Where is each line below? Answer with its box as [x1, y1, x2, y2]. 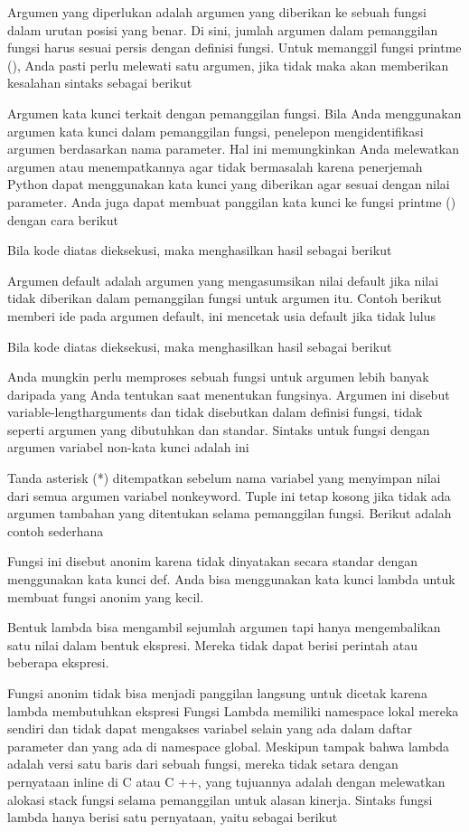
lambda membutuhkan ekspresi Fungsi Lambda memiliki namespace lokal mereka [7, 701, 459, 720]
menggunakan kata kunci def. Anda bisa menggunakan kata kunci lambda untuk [7, 570, 455, 589]
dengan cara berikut [7, 210, 118, 229]
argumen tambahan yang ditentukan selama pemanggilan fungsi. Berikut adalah [7, 504, 452, 523]
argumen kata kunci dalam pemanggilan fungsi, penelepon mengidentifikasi [7, 121, 424, 140]
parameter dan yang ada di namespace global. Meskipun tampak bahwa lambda [7, 736, 450, 755]
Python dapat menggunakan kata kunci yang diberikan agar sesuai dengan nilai [7, 175, 450, 194]
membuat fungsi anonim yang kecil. [7, 587, 204, 606]
